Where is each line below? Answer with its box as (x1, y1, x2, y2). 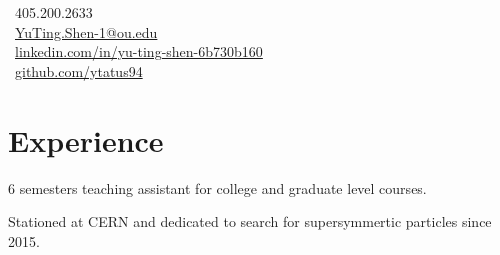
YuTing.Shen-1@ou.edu (15, 21, 158, 42)
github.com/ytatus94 (15, 60, 143, 81)
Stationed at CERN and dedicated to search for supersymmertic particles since (8, 211, 492, 232)
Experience (8, 119, 164, 160)
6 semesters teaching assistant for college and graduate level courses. (8, 177, 427, 198)
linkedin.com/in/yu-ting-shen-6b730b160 (15, 41, 263, 62)
